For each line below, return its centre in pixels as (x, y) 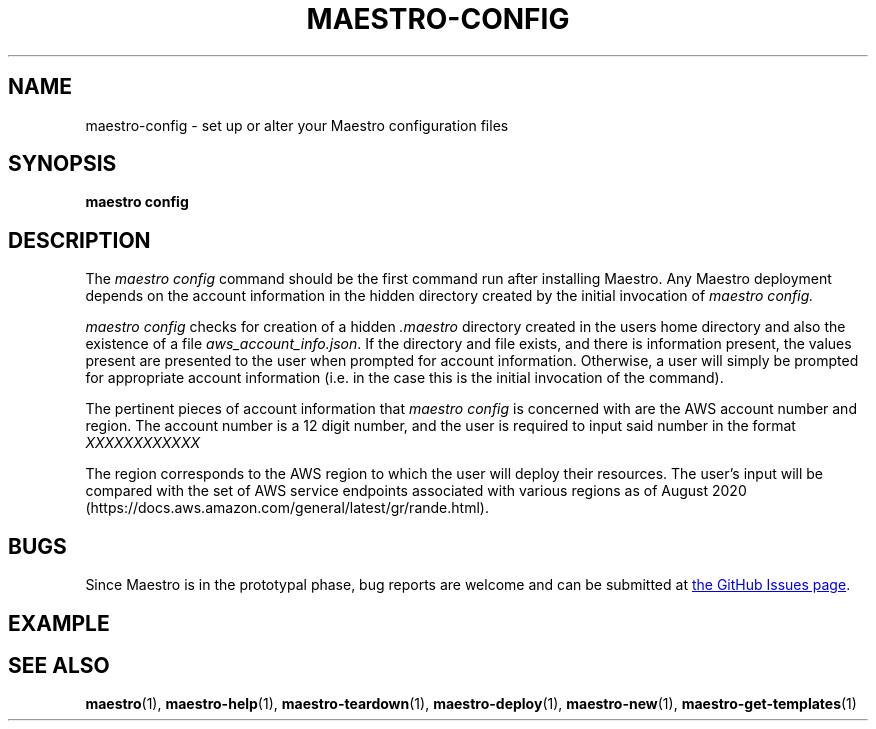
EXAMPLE (59, 623)
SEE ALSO (59, 665)
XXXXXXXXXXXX (142, 443)
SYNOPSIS (62, 164)
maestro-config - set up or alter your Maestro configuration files (297, 125)
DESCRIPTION (79, 240)
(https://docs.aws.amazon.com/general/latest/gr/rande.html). (287, 508)
